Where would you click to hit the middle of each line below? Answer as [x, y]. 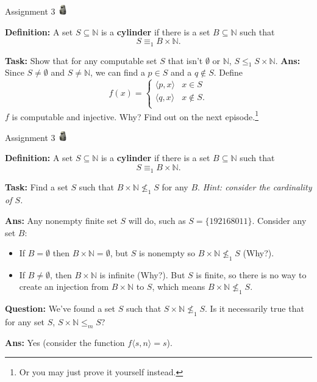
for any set [25, 322]
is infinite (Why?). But [142, 274]
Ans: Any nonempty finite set [61, 220]
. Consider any [279, 220]
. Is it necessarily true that [255, 308]
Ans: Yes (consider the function [65, 342]
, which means [179, 286]
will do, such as [157, 220]
